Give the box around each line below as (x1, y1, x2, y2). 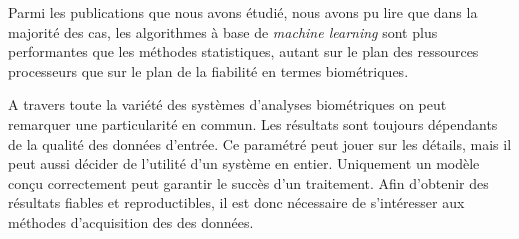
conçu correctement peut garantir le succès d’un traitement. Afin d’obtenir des (8, 172, 489, 193)
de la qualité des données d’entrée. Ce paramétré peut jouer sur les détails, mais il (8, 133, 512, 154)
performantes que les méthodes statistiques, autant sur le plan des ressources (8, 41, 479, 62)
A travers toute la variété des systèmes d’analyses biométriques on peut (8, 94, 447, 115)
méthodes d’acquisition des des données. (8, 211, 254, 232)
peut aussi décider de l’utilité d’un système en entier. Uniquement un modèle (8, 153, 480, 174)
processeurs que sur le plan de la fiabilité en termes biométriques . (8, 60, 409, 81)
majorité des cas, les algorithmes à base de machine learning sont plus (8, 21, 438, 42)
